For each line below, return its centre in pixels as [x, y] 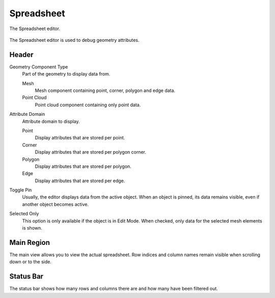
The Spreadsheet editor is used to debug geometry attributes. [74, 40]
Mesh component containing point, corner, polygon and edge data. [105, 91]
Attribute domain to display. [51, 121]
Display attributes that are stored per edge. [80, 181]
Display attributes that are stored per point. [80, 138]
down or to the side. [31, 262]
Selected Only [24, 214]
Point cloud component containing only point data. [88, 105]
